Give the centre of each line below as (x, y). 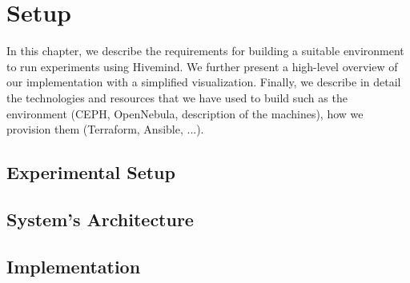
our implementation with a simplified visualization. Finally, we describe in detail (204, 82)
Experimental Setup (91, 172)
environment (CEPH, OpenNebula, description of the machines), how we (185, 113)
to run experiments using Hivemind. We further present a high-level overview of (202, 66)
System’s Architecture (100, 219)
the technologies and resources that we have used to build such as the (177, 97)
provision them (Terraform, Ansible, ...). (105, 129)
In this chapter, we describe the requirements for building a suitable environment (205, 51)
